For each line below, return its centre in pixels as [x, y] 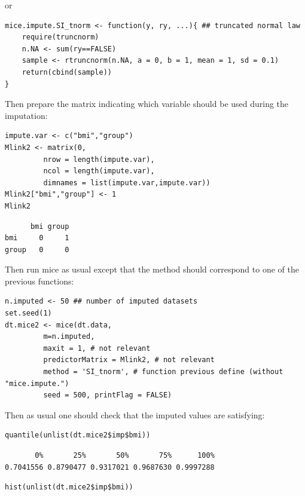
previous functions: [39, 281]
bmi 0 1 [37, 238]
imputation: [26, 115]
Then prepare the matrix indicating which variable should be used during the [147, 104]
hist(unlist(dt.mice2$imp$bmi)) [69, 487]
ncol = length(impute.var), [99, 171]
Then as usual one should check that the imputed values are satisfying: [135, 414]
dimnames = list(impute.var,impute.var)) [127, 183]
